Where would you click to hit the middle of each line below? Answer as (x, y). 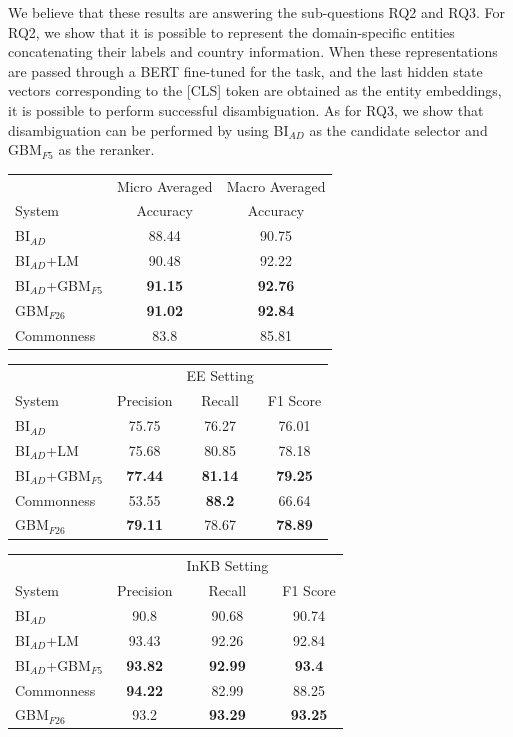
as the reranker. (106, 149)
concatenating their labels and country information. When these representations (253, 51)
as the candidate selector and (398, 129)
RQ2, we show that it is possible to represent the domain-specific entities (231, 31)
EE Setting (220, 375)
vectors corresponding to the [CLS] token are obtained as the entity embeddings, (255, 90)
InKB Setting (227, 565)
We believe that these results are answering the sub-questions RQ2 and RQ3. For (257, 12)
